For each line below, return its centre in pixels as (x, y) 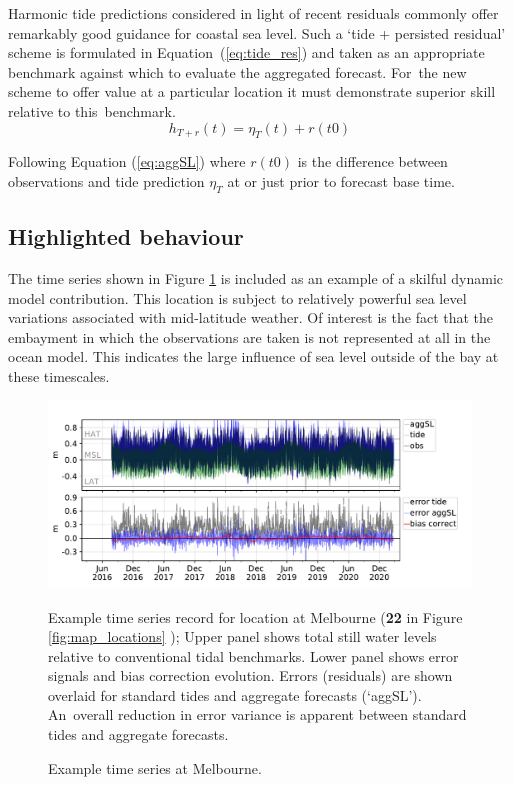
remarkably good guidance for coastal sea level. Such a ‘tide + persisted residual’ (257, 32)
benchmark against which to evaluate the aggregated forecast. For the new (237, 71)
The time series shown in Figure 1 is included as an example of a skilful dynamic (255, 277)
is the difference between (372, 161)
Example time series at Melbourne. (155, 767)
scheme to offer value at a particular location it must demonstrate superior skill (252, 91)
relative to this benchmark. (92, 110)
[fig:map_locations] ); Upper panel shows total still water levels (242, 636)
